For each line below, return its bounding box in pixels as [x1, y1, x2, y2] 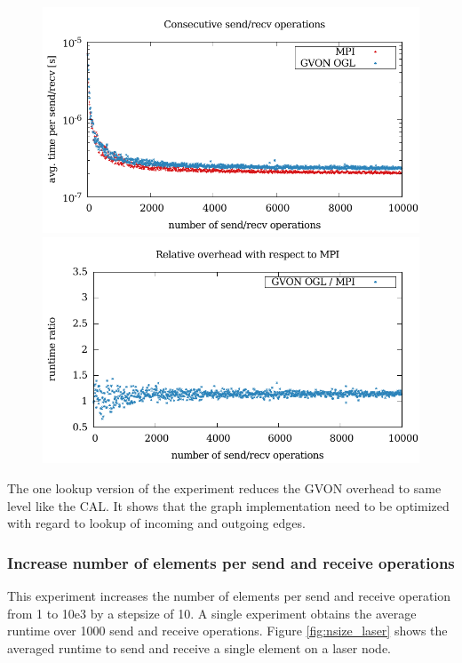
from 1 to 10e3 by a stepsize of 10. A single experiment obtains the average [7, 603, 417, 622]
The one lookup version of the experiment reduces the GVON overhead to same [7, 478, 442, 497]
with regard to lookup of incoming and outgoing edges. [7, 514, 306, 532]
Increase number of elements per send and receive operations [7, 551, 455, 573]
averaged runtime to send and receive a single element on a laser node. [7, 638, 391, 657]
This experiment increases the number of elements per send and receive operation [7, 586, 451, 604]
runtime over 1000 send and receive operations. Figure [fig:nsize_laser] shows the [7, 621, 448, 640]
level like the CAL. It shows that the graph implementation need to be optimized [7, 496, 450, 515]
